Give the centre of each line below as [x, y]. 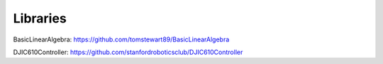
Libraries [40, 18]
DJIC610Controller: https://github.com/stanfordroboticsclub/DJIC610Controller [128, 52]
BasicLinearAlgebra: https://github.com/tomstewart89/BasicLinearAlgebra [121, 39]
